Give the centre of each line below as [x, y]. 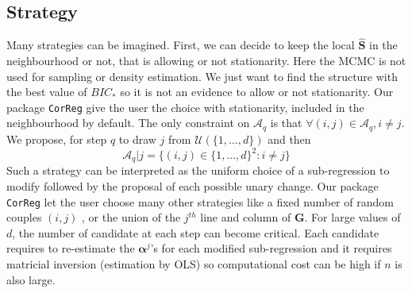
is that [286, 123]
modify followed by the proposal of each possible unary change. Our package [193, 186]
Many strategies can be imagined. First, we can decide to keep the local [181, 45]
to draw [137, 139]
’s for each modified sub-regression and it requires [271, 248]
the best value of [47, 92]
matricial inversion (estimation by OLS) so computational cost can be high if [194, 264]
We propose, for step [57, 139]
